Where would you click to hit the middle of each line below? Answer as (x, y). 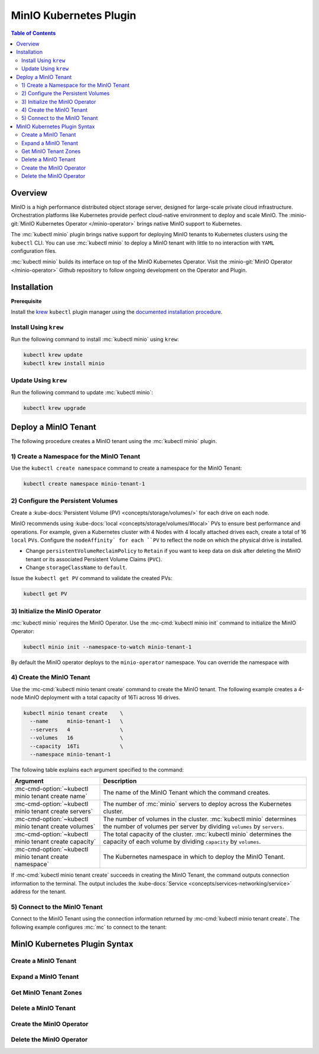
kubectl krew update (53, 355)
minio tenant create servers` (54, 811)
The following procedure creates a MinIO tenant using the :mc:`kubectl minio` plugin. (114, 441)
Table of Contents (33, 33)
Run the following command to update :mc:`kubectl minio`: (82, 392)
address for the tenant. (39, 892)
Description (120, 781)
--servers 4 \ (77, 729)
